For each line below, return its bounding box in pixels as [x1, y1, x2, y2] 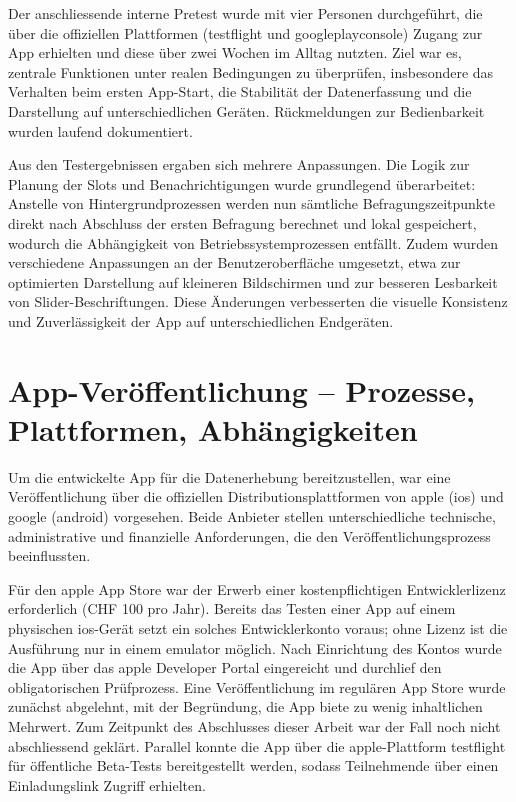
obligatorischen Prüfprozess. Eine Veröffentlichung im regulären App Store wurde [8, 676, 506, 697]
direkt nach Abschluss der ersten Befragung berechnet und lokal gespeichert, [8, 212, 477, 233]
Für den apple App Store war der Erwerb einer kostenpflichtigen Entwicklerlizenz [8, 578, 506, 599]
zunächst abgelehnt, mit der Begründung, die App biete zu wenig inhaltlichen [8, 696, 483, 717]
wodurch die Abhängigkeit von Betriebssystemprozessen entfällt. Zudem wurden [8, 232, 498, 253]
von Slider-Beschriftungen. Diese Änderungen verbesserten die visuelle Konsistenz [8, 291, 508, 312]
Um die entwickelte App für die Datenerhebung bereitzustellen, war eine [8, 466, 451, 487]
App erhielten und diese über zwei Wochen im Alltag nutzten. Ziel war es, [8, 42, 462, 63]
